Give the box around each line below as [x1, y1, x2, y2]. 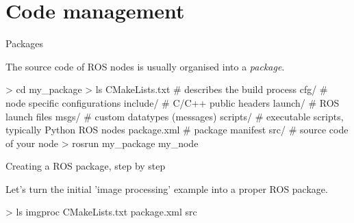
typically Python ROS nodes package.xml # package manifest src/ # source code [5, 122, 349, 137]
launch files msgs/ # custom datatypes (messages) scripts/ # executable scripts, [5, 109, 344, 123]
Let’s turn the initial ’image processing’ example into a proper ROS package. [5, 181, 328, 196]
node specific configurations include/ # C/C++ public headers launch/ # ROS [5, 95, 340, 109]
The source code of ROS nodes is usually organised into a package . [5, 59, 285, 73]
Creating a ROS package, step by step [5, 159, 166, 173]
